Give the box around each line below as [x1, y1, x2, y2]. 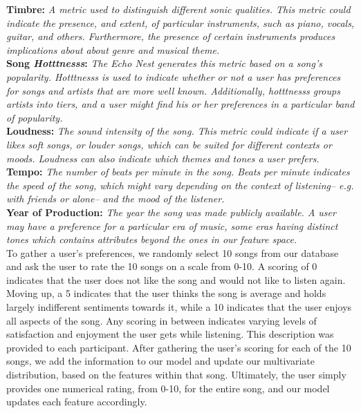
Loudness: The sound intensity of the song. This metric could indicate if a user [6, 124, 348, 138]
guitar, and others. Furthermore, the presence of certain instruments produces [6, 29, 335, 44]
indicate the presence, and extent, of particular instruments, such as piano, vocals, [6, 15, 355, 30]
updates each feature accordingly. [6, 394, 147, 409]
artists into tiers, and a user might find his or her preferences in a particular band [6, 97, 355, 111]
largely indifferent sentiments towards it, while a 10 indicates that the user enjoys [6, 300, 352, 314]
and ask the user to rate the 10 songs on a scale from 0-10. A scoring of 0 [6, 259, 317, 273]
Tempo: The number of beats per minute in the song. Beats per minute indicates [6, 164, 350, 179]
